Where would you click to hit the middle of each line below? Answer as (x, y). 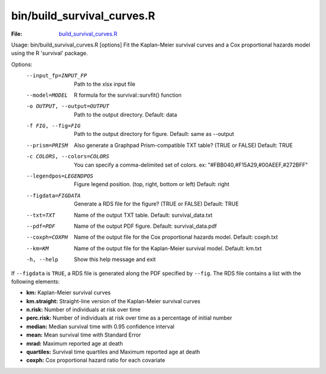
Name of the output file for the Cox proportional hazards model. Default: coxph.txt (176, 237)
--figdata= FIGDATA (53, 195)
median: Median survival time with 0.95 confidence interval (100, 326)
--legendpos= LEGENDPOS (60, 176)
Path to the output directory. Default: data (126, 114)
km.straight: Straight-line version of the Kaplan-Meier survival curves (113, 301)
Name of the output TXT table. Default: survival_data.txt (143, 215)
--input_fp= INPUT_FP (57, 76)
